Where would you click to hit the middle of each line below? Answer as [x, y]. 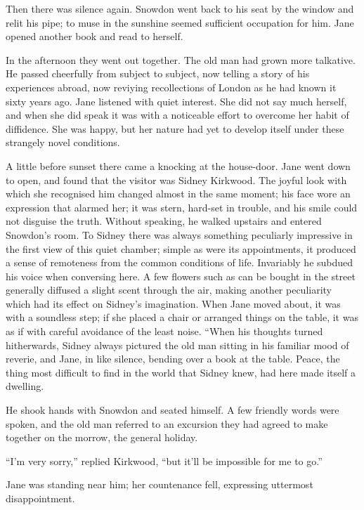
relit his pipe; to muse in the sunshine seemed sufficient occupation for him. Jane [180, 22]
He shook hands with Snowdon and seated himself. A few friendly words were [173, 410]
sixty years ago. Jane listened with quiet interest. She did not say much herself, [176, 101]
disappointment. [40, 498]
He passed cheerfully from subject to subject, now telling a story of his [158, 73]
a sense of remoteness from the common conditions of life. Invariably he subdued [180, 262]
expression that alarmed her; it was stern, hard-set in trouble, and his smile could [182, 207]
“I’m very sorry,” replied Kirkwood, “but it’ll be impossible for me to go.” [164, 460]
